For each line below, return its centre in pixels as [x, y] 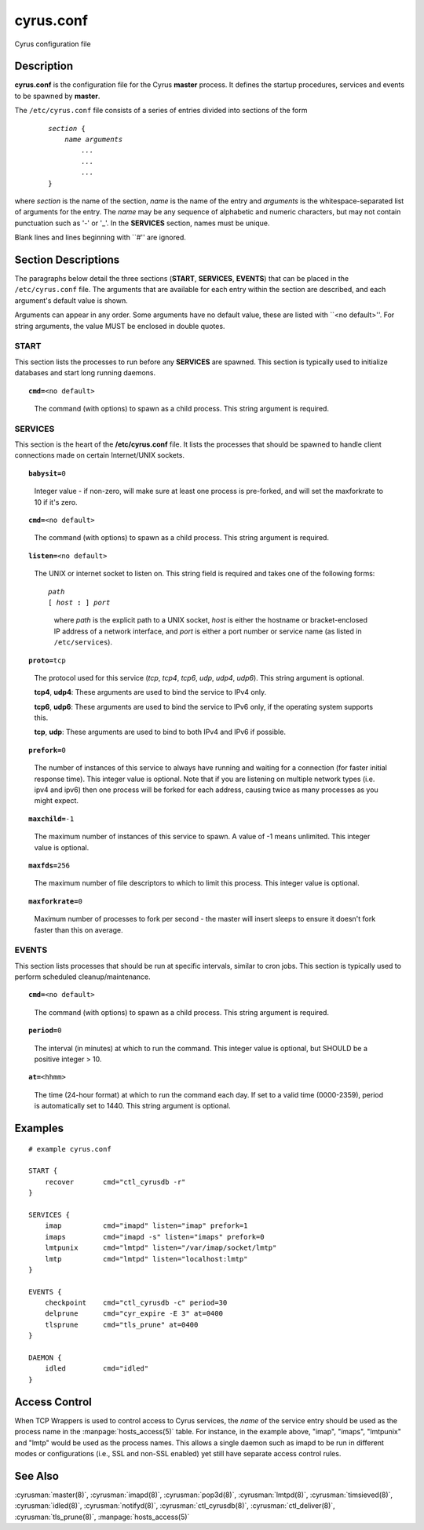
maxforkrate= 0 [55, 901]
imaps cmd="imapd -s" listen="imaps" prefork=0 [154, 1237]
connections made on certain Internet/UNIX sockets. [99, 455]
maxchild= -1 [51, 819]
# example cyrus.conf [70, 1149]
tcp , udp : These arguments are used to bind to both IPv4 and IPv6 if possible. [160, 732]
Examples [39, 1128]
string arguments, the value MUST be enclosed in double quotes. [120, 326]
